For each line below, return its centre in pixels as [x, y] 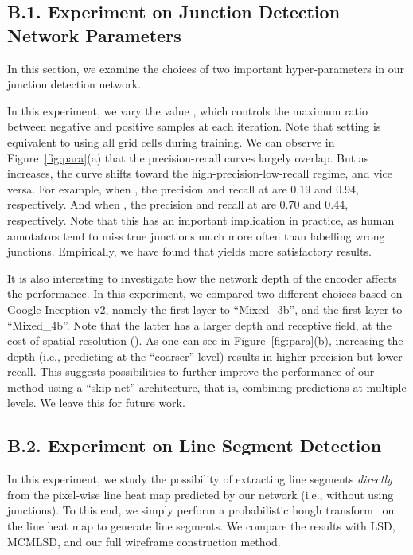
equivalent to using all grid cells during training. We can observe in [171, 141]
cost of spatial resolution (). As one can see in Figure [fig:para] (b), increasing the [205, 340]
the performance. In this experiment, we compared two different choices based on [205, 293]
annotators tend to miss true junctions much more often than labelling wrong [196, 235]
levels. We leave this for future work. [96, 403]
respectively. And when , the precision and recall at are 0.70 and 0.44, [178, 204]
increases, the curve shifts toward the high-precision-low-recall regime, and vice [200, 173]
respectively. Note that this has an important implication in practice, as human [201, 219]
